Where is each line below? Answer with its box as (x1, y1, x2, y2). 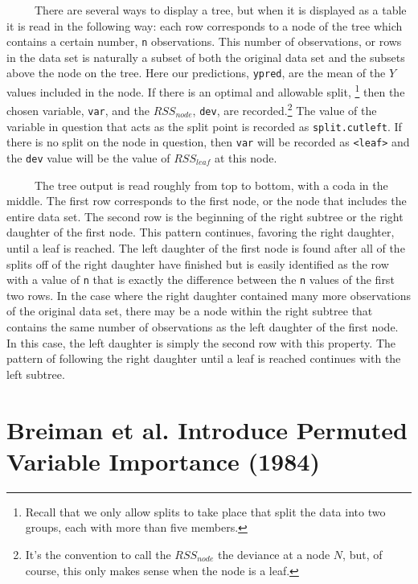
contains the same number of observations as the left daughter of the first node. (6, 319, 399, 335)
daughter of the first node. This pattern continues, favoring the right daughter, (6, 224, 395, 241)
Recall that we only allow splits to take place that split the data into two (25, 503, 386, 520)
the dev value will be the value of (6, 149, 170, 166)
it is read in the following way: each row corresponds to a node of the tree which (6, 17, 403, 34)
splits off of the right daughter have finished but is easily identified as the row (6, 255, 389, 272)
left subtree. (6, 365, 65, 382)
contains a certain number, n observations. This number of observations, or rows (6, 33, 402, 50)
